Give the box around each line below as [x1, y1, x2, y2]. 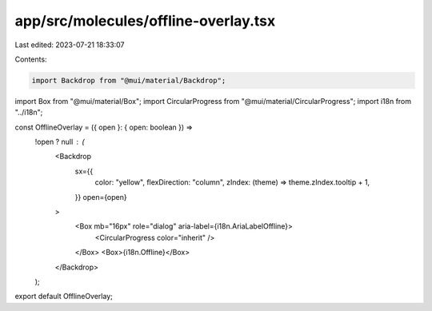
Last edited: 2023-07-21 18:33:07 [14, 40, 125, 50]
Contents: [14, 54, 47, 64]
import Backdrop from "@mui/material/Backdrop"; [31, 76, 226, 85]
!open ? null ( [34, 137, 85, 147]
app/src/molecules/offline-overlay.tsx [14, 12, 276, 30]
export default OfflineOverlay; [14, 292, 114, 301]
